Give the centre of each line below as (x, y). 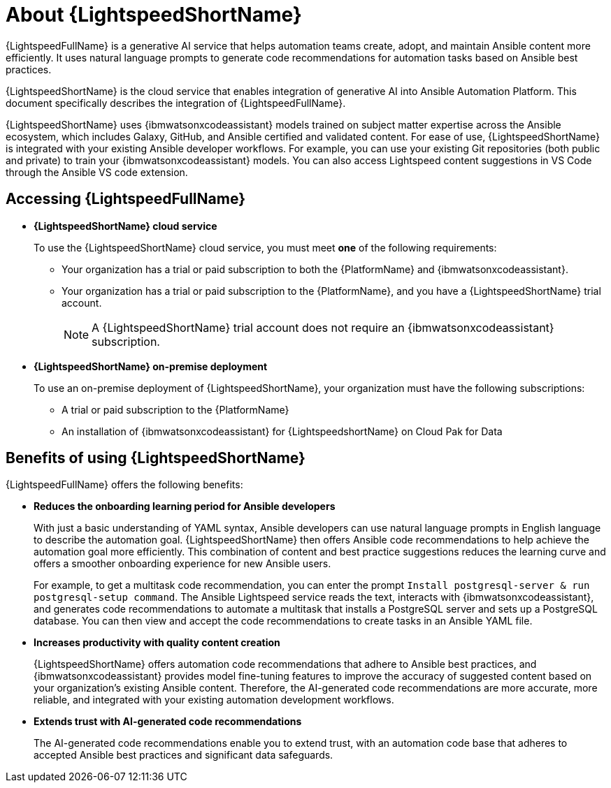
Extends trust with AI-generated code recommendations (168, 722)
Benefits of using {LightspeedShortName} (156, 458)
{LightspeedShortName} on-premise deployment (151, 366)
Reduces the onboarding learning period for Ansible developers (185, 506)
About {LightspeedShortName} (154, 15)
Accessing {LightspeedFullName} (126, 199)
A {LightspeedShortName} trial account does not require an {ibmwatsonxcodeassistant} (323, 327)
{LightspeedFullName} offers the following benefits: (124, 485)
